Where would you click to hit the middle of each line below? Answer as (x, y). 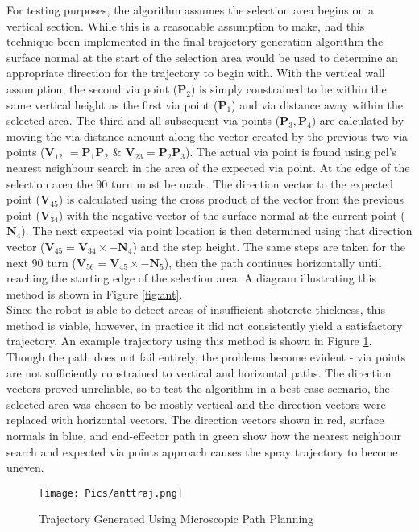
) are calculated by (358, 120)
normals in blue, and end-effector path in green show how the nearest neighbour (204, 436)
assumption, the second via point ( (92, 88)
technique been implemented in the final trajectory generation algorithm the (195, 41)
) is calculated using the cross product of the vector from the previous (231, 199)
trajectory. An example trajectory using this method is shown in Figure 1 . (189, 341)
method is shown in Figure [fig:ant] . (95, 293)
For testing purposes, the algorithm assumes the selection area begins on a (190, 10)
